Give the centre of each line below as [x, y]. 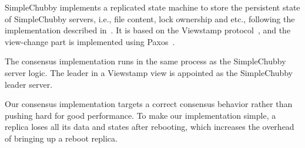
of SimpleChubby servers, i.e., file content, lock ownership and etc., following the [150, 18]
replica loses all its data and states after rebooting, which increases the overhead [150, 127]
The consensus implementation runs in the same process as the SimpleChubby [145, 61]
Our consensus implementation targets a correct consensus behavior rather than [149, 104]
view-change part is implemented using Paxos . [90, 41]
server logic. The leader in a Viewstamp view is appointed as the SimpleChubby [149, 72]
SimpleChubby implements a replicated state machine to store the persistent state [152, 7]
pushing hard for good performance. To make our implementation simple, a [140, 115]
